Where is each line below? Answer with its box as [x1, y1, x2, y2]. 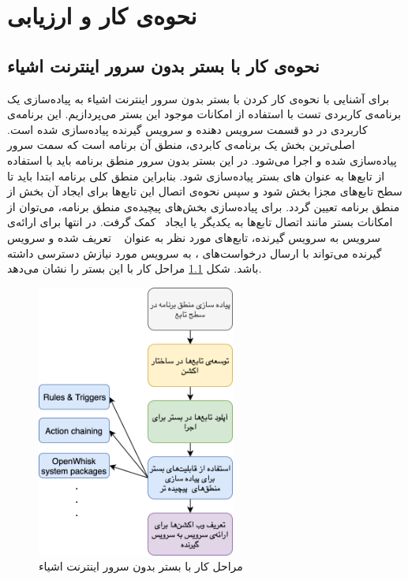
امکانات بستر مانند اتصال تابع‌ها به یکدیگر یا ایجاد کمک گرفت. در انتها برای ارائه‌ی [7, 214, 393, 230]
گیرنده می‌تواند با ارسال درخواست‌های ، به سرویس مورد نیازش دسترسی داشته [7, 244, 382, 261]
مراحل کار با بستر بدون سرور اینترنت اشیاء [39, 558, 243, 574]
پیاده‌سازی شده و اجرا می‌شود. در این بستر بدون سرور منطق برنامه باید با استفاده [7, 151, 397, 168]
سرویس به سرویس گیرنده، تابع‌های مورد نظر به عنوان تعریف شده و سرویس [7, 229, 380, 245]
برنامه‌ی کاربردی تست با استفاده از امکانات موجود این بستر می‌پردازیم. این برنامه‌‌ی [7, 106, 402, 122]
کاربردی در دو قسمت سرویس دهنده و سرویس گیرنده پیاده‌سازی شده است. [7, 121, 368, 137]
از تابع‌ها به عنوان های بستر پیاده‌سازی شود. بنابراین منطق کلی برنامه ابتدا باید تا [7, 167, 385, 184]
